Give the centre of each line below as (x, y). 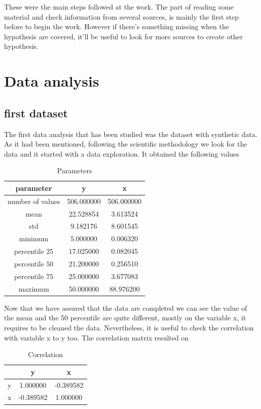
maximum (34, 288)
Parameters (75, 171)
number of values (34, 201)
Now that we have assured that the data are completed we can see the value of (126, 308)
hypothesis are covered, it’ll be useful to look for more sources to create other (123, 36)
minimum (34, 238)
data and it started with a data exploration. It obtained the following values (122, 153)
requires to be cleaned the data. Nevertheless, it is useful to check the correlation (129, 327)
